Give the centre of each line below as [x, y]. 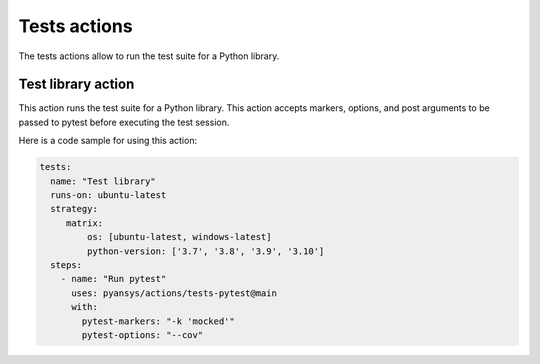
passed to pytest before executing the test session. [124, 122]
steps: [66, 264]
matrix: [84, 223]
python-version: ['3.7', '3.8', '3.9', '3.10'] [205, 251]
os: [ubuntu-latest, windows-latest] [179, 237]
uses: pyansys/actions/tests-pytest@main [174, 293]
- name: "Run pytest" [113, 279]
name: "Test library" [103, 181]
